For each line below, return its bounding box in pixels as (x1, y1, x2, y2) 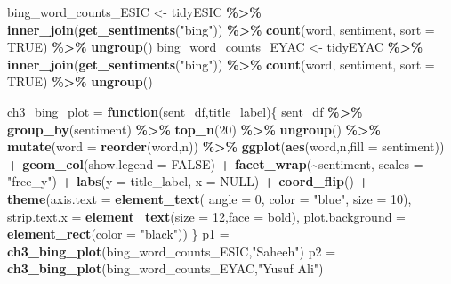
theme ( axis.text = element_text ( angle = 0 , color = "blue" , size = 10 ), (7, 189, 412, 207)
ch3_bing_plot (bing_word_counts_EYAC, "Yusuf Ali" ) (7, 259, 324, 278)
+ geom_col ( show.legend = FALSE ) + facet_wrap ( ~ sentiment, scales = (7, 154, 423, 173)
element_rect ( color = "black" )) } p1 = (7, 224, 230, 243)
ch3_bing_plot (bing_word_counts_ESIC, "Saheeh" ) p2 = (7, 241, 336, 260)
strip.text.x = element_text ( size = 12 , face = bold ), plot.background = (7, 207, 407, 225)
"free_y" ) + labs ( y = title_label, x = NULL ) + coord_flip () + (7, 172, 370, 191)
